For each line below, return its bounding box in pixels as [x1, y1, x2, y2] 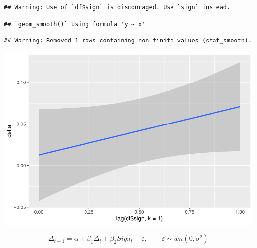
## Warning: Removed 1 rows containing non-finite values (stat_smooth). [4, 37, 252, 44]
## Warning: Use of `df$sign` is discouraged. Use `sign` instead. [4, 4, 231, 11]
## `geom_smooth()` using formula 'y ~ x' [4, 20, 146, 28]
